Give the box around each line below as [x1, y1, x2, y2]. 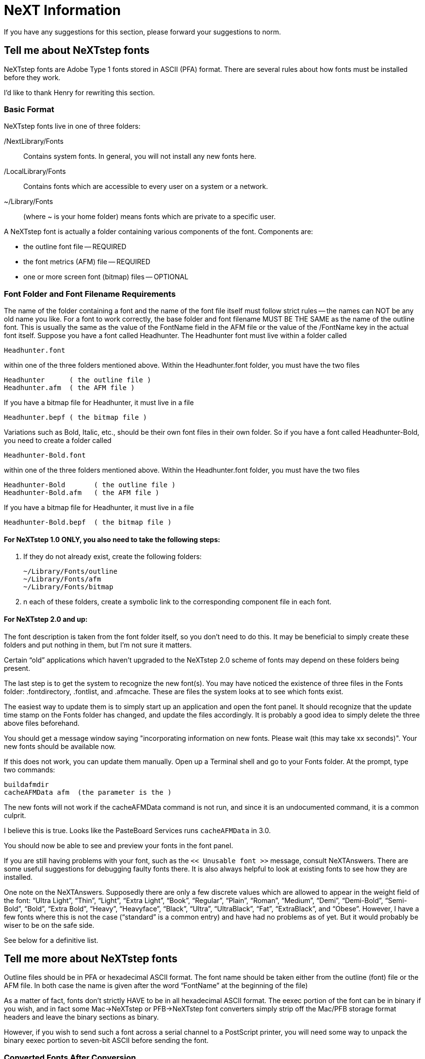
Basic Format [4, 104, 54, 114]
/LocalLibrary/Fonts [4, 167, 66, 176]
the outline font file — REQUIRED [23, 242, 127, 251]
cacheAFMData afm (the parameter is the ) [4, 788, 172, 796]
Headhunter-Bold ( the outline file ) [4, 481, 176, 489]
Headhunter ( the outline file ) [4, 376, 151, 384]
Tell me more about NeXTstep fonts [4, 952, 178, 965]
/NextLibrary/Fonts [4, 137, 64, 146]
